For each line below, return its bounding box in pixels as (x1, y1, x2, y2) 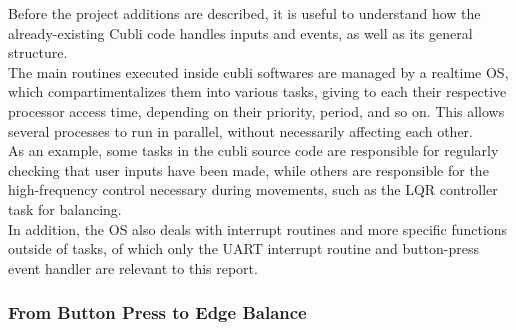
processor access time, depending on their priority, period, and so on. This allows (8, 100, 505, 121)
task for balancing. (8, 198, 122, 219)
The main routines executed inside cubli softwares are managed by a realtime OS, (8, 61, 509, 82)
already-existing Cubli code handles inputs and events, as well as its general (8, 22, 473, 43)
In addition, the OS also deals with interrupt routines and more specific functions (8, 218, 508, 239)
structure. (8, 42, 68, 63)
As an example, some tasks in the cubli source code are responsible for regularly (8, 140, 499, 161)
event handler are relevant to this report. (8, 257, 258, 278)
